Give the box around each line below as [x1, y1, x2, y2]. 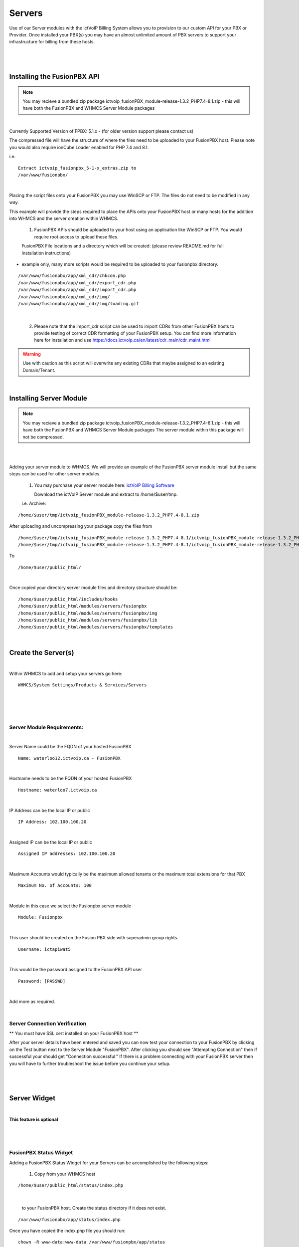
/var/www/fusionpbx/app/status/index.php [18, 1217, 121, 1222]
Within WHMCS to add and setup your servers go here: [9, 671, 123, 677]
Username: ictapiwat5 [18, 946, 71, 952]
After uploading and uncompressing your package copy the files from [9, 523, 152, 529]
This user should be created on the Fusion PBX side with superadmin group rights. [9, 935, 179, 941]
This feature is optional [9, 1116, 58, 1122]
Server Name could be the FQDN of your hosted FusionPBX [9, 744, 132, 750]
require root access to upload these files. [34, 233, 119, 239]
